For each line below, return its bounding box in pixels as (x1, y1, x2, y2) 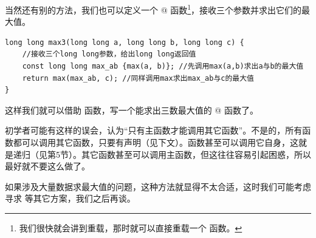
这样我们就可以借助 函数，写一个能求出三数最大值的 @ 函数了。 (5, 103, 258, 116)
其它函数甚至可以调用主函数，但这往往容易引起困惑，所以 (81, 148, 311, 160)
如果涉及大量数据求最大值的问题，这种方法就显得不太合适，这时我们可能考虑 (5, 180, 311, 192)
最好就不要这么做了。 (5, 160, 90, 172)
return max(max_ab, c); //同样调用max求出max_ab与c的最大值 (22, 73, 254, 83)
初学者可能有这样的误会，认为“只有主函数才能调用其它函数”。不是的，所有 (5, 124, 303, 137)
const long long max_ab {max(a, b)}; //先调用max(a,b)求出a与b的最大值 (22, 62, 304, 71)
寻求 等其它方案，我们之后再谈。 (5, 192, 136, 205)
